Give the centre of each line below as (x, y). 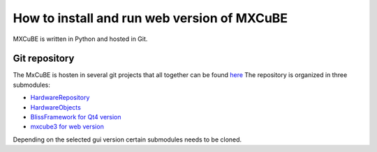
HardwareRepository (60, 98)
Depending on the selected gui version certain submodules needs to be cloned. (127, 140)
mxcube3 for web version (67, 127)
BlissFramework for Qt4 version (76, 117)
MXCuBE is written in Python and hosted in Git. (80, 39)
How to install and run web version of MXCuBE (150, 18)
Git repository (44, 59)
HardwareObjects (56, 107)
